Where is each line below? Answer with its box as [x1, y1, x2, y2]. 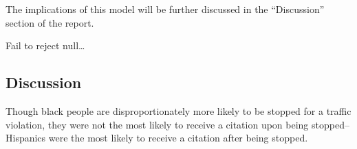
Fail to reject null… [6, 38, 85, 53]
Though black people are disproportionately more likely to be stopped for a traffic [6, 103, 351, 118]
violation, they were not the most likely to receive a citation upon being [6, 117, 309, 131]
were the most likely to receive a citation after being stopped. [48, 131, 308, 145]
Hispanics [6, 131, 46, 145]
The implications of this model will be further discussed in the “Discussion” [6, 2, 325, 16]
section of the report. [6, 15, 94, 29]
